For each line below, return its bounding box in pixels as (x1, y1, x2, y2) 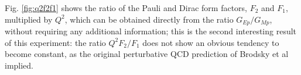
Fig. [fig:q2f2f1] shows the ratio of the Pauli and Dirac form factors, (5, 2, 248, 13)
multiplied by (5, 13, 53, 25)
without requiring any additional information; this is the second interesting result (5, 25, 297, 37)
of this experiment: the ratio (5, 36, 106, 48)
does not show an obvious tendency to (142, 36, 279, 48)
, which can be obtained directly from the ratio (64, 13, 234, 25)
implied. (5, 59, 34, 71)
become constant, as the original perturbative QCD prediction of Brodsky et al (5, 48, 289, 60)
